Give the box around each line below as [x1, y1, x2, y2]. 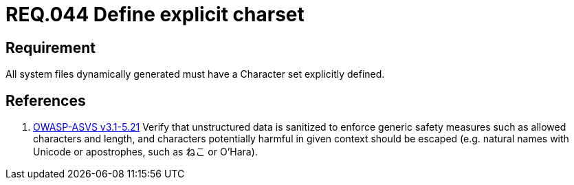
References [5, 91, 86, 109]
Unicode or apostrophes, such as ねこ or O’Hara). [33, 146, 258, 158]
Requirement [5, 39, 96, 56]
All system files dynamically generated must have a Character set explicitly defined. [5, 68, 385, 80]
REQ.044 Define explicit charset [5, 3, 305, 26]
